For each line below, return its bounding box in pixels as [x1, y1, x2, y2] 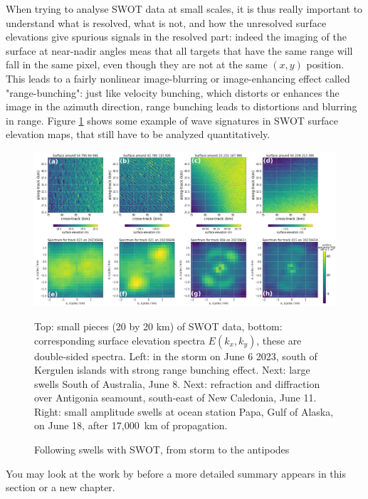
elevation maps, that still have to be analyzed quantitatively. [6, 127, 270, 142]
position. [306, 57, 345, 72]
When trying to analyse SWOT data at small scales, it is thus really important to [6, 1, 363, 16]
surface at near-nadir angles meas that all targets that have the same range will [6, 43, 353, 58]
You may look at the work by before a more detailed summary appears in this [6, 466, 346, 480]
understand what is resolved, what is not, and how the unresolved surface [6, 15, 327, 30]
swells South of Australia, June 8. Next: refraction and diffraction [34, 376, 320, 391]
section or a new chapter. [6, 480, 115, 495]
